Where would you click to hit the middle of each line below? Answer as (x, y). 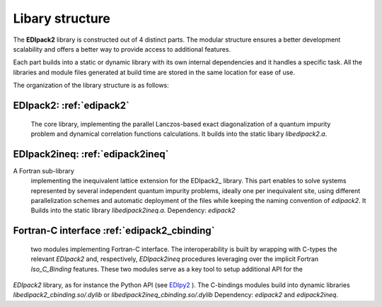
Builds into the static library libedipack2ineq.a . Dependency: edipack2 (133, 210)
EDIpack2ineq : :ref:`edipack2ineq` (91, 154)
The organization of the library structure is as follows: (91, 86)
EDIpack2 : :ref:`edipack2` (71, 105)
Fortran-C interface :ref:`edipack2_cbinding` (114, 231)
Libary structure (62, 18)
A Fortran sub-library (44, 170)
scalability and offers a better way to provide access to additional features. (122, 49)
